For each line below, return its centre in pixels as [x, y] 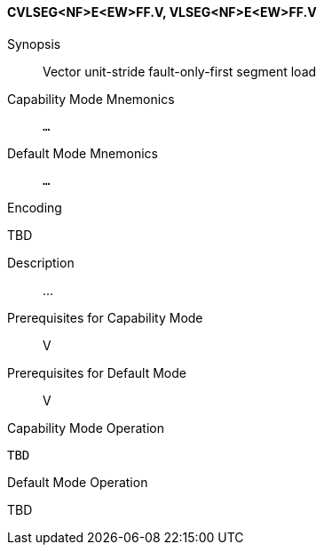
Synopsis [34, 44]
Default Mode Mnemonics [83, 153]
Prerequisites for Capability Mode [105, 317]
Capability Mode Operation [86, 428]
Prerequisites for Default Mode [97, 372]
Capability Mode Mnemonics [91, 99]
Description [41, 262]
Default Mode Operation [78, 482]
